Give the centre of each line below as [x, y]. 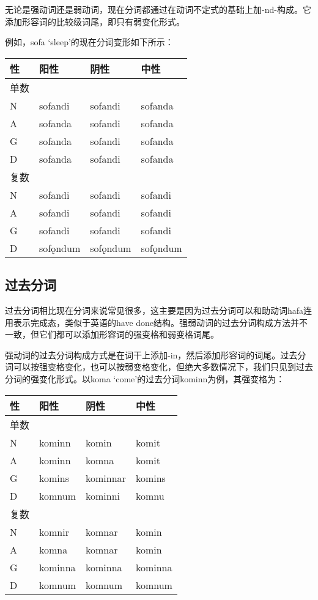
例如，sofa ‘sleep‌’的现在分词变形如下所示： [89, 42]
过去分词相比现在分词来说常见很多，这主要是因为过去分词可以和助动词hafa [154, 310]
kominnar [106, 478]
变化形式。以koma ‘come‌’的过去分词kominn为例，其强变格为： [162, 378]
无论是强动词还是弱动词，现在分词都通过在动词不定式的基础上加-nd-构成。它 [158, 9]
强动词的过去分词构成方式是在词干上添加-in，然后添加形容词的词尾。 [143, 354]
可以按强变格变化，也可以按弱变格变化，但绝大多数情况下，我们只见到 [154, 367]
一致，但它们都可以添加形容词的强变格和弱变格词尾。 [112, 334]
